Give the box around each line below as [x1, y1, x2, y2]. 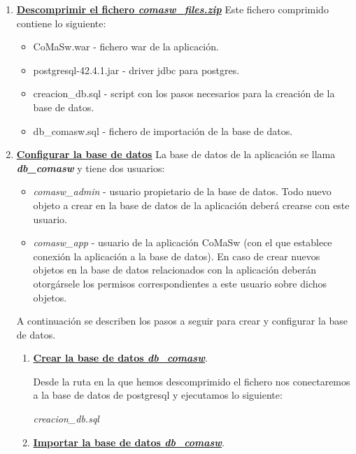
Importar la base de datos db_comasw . [33, 434, 225, 449]
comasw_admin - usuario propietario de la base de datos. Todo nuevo [33, 184, 332, 199]
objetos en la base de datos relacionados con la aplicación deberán [33, 262, 317, 277]
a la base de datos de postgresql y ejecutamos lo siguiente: [33, 388, 283, 402]
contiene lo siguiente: [16, 15, 106, 30]
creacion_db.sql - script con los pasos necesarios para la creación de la [33, 86, 335, 101]
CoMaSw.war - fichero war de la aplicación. [33, 39, 219, 54]
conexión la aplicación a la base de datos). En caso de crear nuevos [33, 248, 320, 263]
